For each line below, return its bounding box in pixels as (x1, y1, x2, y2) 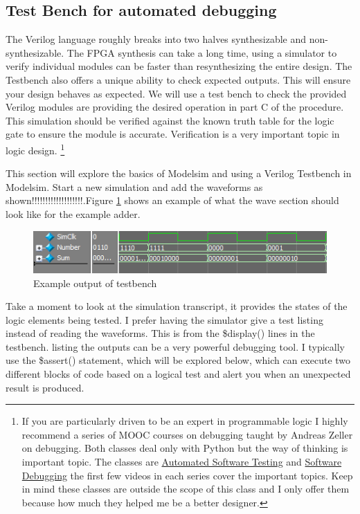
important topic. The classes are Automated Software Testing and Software (21, 455, 342, 469)
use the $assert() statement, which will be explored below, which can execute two (6, 353, 351, 367)
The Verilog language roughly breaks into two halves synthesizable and (6, 32, 307, 46)
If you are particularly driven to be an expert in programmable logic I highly (21, 414, 348, 428)
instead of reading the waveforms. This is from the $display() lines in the (6, 326, 315, 340)
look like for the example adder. (6, 206, 141, 221)
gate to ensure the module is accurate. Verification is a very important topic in (6, 127, 340, 141)
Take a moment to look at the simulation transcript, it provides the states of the (6, 299, 348, 313)
